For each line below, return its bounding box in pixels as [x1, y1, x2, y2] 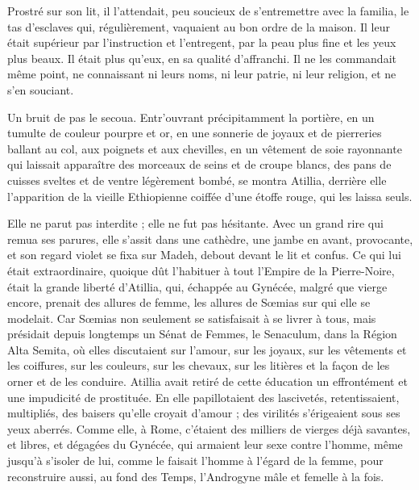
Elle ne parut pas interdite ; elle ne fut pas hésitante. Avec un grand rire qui [7, 215, 384, 232]
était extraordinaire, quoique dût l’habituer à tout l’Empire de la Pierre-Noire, [7, 262, 395, 279]
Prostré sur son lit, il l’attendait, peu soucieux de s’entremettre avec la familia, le [7, 2, 409, 19]
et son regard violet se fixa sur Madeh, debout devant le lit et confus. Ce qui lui [7, 246, 401, 263]
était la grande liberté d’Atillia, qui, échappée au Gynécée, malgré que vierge [7, 278, 388, 295]
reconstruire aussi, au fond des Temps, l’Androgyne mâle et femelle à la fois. [7, 467, 384, 484]
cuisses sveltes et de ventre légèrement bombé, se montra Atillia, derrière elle [7, 171, 387, 188]
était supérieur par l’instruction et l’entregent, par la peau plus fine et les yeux [7, 34, 396, 51]
